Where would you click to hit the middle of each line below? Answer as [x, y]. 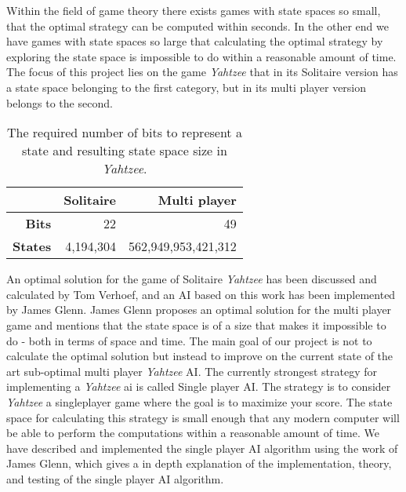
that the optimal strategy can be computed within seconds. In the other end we [198, 26]
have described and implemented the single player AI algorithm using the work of [202, 448]
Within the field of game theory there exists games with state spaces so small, [194, 10]
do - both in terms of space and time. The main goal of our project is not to [189, 340]
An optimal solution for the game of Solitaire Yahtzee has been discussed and [192, 279]
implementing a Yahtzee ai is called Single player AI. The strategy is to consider [199, 386]
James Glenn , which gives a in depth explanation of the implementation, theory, [199, 463]
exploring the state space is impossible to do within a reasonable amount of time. [201, 56]
